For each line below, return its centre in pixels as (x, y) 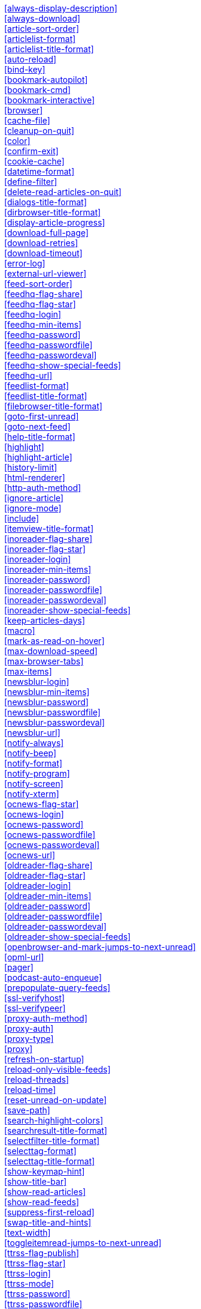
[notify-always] (34, 743)
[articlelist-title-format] (49, 49)
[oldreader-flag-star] (45, 875)
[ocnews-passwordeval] (52, 845)
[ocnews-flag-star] (42, 804)
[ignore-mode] (33, 508)
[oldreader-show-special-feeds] (68, 937)
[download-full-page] (47, 233)
